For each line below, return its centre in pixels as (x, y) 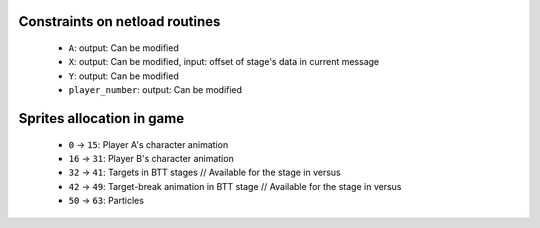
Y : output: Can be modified (123, 76)
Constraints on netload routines (119, 21)
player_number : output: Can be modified (155, 90)
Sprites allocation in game (101, 118)
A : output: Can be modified (123, 48)
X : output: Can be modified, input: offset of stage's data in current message (224, 62)
